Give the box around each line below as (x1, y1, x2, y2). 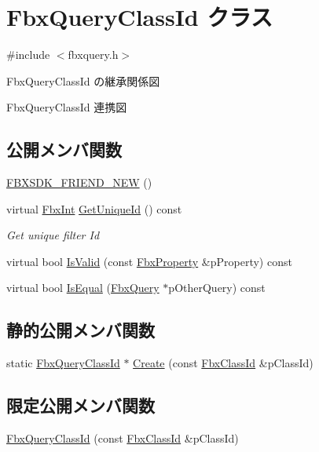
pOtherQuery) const (168, 279, 266, 296)
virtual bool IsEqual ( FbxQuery (6, 279, 159, 296)
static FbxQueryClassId (6, 355, 120, 371)
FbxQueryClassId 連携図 (6, 99, 127, 115)
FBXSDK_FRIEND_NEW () (6, 174, 152, 191)
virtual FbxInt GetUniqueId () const (6, 200, 182, 217)
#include (6, 46, 50, 63)
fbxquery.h (68, 46, 119, 63)
